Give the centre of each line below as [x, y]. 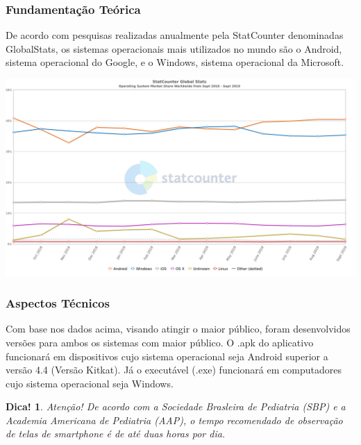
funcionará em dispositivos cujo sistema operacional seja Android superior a [167, 356]
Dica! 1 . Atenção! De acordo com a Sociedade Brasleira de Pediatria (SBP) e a [176, 406]
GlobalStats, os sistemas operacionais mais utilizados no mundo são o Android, [174, 48]
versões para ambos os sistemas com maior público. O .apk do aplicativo [160, 342]
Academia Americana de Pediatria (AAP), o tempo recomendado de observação [174, 420]
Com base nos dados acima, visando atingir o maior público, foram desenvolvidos [178, 329]
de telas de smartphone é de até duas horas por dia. [116, 434]
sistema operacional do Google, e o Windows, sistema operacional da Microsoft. [175, 62]
